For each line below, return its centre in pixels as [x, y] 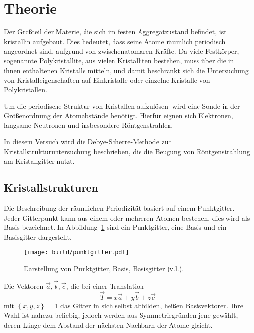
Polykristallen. [26, 89]
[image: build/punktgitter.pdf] [76, 253]
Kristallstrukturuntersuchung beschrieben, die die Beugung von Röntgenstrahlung [127, 151]
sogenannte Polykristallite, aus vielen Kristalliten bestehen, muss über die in [119, 60]
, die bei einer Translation [105, 286]
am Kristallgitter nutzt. [39, 161]
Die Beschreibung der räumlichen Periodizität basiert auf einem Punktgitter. [119, 208]
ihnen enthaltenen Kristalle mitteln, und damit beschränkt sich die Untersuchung [126, 70]
